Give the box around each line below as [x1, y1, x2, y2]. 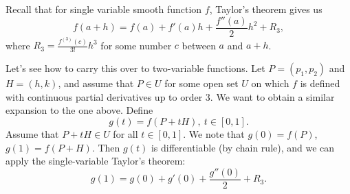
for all [113, 126, 138, 141]
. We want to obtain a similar [210, 89, 335, 104]
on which [251, 76, 289, 90]
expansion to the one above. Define [6, 103, 153, 117]
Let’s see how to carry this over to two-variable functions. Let [6, 61, 265, 75]
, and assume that [58, 76, 134, 90]
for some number [100, 38, 172, 52]
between [182, 38, 216, 52]
